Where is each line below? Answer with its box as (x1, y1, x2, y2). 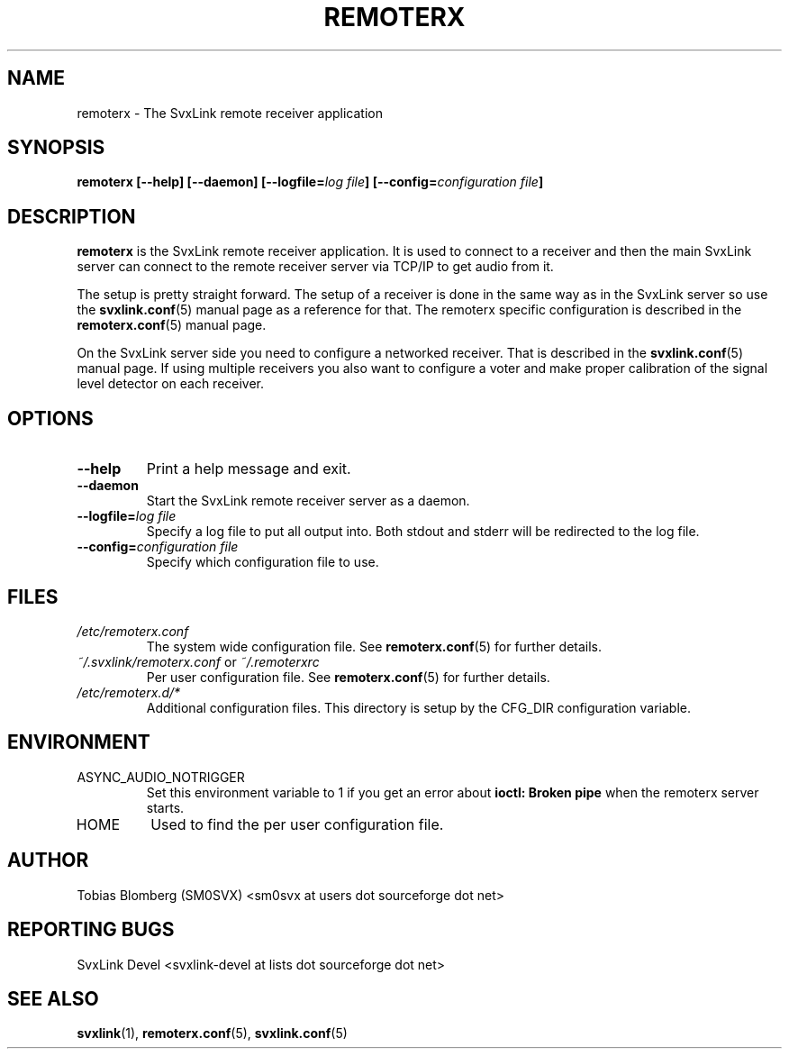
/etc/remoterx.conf (77, 623, 189, 639)
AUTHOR (7, 849, 89, 872)
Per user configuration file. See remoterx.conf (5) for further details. (146, 669, 550, 685)
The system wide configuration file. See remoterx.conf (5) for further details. (146, 638, 603, 654)
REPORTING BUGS (7, 918, 175, 942)
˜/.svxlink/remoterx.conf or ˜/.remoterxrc (77, 653, 320, 669)
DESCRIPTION (7, 205, 136, 228)
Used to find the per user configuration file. (150, 815, 444, 833)
